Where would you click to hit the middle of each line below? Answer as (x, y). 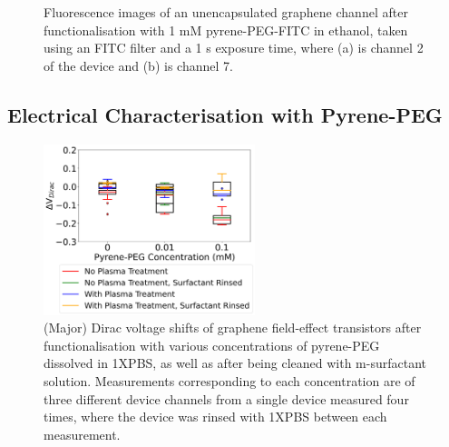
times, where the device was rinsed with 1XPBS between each (215, 417)
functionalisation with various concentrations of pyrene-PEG (212, 345)
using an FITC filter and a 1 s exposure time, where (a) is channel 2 (234, 48)
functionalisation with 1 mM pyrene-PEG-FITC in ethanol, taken (226, 30)
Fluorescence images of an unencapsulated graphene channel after (226, 12)
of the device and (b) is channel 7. (138, 65)
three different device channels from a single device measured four (226, 398)
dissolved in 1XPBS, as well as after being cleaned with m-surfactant (235, 363)
